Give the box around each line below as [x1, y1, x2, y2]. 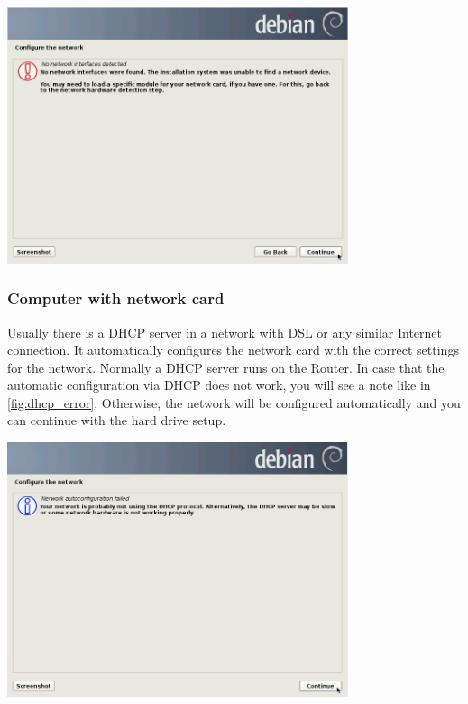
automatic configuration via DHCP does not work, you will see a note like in [7, 375, 431, 394]
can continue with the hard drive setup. [7, 411, 226, 430]
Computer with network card [7, 287, 225, 310]
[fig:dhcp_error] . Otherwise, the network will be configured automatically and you [7, 393, 461, 412]
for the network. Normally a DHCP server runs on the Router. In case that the [7, 357, 445, 376]
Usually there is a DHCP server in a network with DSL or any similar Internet [7, 322, 443, 341]
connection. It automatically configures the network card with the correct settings [7, 340, 459, 359]
